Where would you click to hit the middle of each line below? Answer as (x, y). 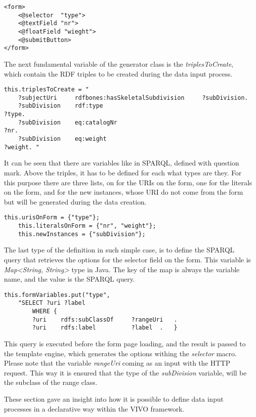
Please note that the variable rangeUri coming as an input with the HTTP (117, 363)
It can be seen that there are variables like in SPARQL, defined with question (122, 163)
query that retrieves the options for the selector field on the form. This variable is (128, 259)
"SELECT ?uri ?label (52, 303)
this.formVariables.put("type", (57, 295)
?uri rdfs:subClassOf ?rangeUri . (105, 319)
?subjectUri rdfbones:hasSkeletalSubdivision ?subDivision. (133, 98)
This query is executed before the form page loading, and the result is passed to (125, 343)
